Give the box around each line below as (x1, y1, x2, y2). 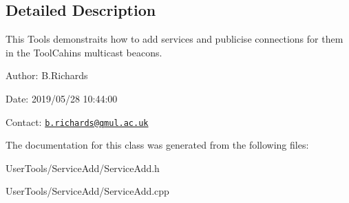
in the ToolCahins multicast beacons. (6, 45, 162, 59)
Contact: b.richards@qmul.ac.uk (6, 114, 149, 129)
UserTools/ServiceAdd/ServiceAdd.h (6, 160, 160, 175)
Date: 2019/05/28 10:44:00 (6, 91, 118, 105)
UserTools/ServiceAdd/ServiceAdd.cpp (6, 184, 169, 198)
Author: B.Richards (6, 68, 88, 83)
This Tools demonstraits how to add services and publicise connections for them (6, 32, 343, 46)
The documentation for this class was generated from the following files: (6, 138, 309, 152)
